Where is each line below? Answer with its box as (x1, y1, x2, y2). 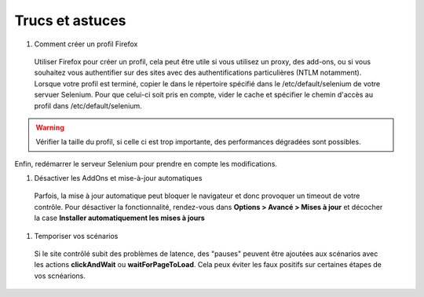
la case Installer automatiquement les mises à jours (34, 213, 206, 223)
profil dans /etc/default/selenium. (34, 101, 143, 110)
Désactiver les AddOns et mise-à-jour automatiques (34, 174, 203, 183)
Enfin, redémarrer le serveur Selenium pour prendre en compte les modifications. (14, 159, 278, 168)
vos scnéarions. (34, 271, 86, 280)
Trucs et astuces (14, 12, 126, 29)
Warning (35, 123, 64, 132)
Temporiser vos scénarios (34, 231, 119, 240)
